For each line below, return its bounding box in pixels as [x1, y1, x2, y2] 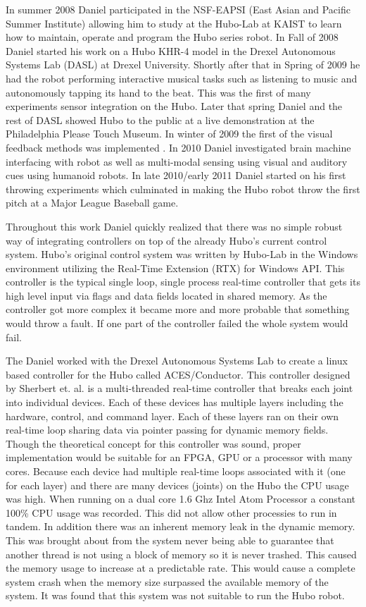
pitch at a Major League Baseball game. [6, 195, 179, 210]
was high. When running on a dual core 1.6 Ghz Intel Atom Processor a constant [6, 491, 355, 506]
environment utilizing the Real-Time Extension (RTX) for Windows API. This [6, 260, 345, 275]
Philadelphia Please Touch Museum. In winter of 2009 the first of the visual [6, 126, 333, 141]
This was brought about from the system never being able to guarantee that [6, 532, 334, 547]
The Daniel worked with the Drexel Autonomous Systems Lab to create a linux [6, 353, 348, 368]
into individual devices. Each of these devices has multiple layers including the [6, 395, 343, 410]
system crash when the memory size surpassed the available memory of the [6, 574, 329, 589]
